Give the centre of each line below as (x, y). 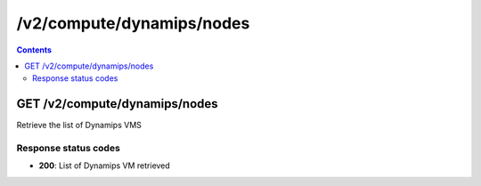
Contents (34, 50)
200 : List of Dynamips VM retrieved (105, 166)
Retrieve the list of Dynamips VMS (79, 125)
